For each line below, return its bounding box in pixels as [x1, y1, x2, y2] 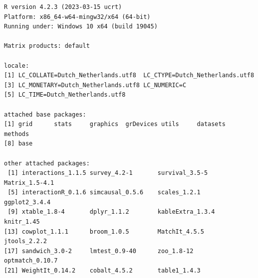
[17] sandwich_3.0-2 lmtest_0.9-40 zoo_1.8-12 [4, 247, 194, 255]
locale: [4, 62, 29, 69]
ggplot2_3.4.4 [4, 198, 51, 206]
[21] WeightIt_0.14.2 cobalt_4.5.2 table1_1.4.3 [4, 267, 201, 275]
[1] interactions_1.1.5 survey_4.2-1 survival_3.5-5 [7, 169, 208, 177]
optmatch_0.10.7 [4, 257, 58, 265]
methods [4, 130, 29, 138]
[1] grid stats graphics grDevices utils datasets [4, 121, 226, 128]
